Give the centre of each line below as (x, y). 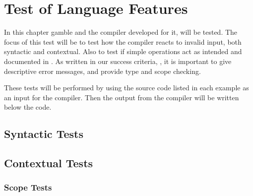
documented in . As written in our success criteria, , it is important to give (118, 61)
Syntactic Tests (44, 134)
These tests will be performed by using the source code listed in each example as (126, 88)
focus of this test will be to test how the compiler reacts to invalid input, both (123, 41)
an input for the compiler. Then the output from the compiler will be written (122, 97)
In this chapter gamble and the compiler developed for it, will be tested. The (121, 32)
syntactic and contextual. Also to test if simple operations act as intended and (123, 51)
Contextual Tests (49, 163)
